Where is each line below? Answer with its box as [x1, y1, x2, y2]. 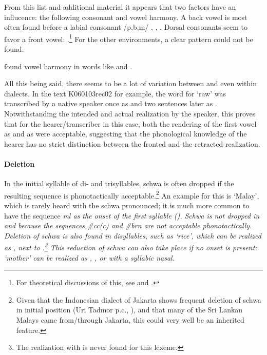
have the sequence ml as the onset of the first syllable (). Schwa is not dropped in [4, 210, 260, 221]
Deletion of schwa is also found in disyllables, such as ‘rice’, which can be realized [4, 230, 261, 241]
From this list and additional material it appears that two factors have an [4, 2, 236, 12]
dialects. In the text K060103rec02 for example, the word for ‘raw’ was [4, 88, 226, 98]
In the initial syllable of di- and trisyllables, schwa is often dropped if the [4, 178, 234, 189]
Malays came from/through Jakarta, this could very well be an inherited [16, 314, 244, 325]
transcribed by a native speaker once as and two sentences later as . [4, 98, 217, 109]
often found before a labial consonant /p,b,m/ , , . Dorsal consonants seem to [4, 22, 247, 32]
